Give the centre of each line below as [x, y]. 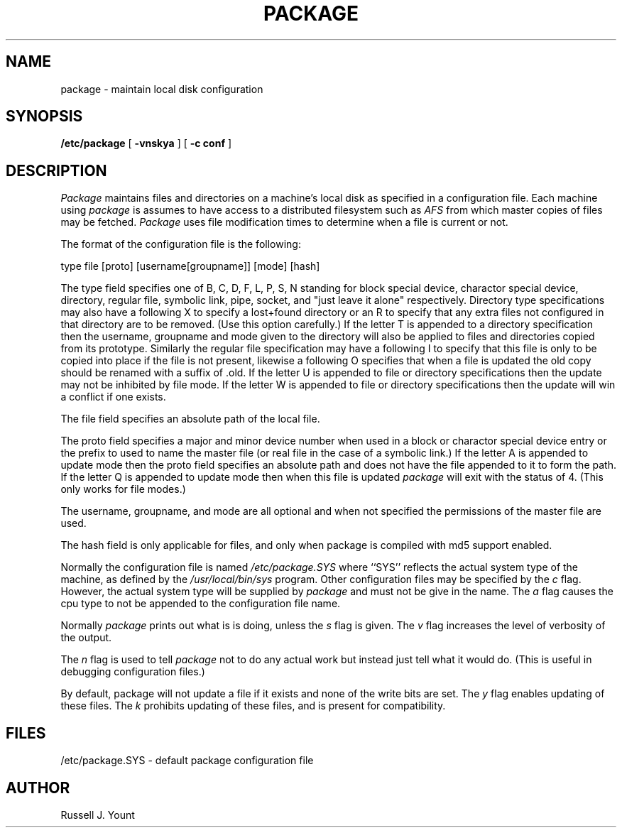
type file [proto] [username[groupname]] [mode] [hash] [190, 266]
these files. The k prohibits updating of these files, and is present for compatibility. [253, 706]
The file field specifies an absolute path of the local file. [190, 419]
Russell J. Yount [98, 815]
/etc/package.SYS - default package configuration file [187, 761]
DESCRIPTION [56, 170]
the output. [86, 638]
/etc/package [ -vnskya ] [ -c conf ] [146, 143]
